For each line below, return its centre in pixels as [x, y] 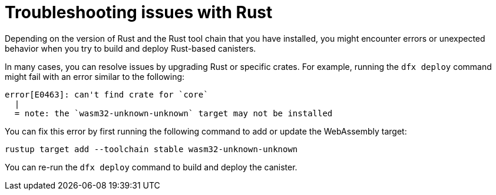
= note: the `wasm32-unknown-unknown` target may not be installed [173, 113]
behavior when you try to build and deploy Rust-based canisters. [130, 48]
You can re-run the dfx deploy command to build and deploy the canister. [151, 167]
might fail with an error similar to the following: [95, 76]
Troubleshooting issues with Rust [139, 12]
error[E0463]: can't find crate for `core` [107, 94]
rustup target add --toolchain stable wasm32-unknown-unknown [151, 149]
